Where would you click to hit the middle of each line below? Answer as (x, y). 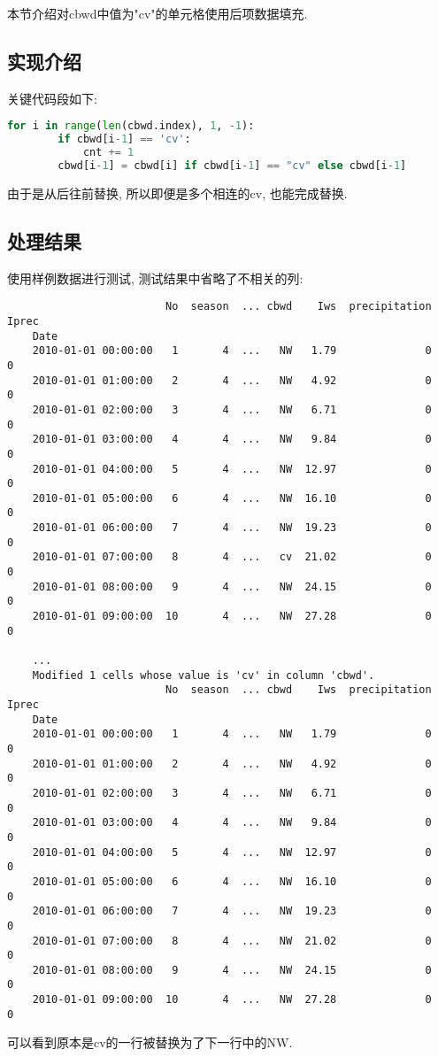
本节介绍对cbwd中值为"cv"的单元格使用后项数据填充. (158, 13)
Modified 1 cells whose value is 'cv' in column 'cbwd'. (204, 675)
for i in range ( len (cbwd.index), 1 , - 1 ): (131, 126)
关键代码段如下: (52, 98)
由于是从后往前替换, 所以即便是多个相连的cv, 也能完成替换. (177, 193)
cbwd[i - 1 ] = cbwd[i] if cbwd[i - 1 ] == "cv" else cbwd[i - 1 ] (232, 166)
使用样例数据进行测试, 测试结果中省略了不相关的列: (155, 278)
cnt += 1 (108, 153)
